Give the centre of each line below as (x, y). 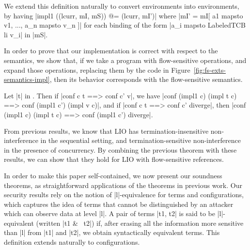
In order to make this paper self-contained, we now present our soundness (113, 175)
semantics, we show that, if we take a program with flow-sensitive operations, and (125, 60)
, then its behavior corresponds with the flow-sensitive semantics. (146, 79)
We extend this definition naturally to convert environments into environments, (122, 6)
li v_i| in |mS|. (26, 34)
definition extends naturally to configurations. (72, 242)
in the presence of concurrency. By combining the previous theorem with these (120, 149)
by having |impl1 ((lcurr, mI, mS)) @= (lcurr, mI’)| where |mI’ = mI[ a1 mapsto (124, 15)
